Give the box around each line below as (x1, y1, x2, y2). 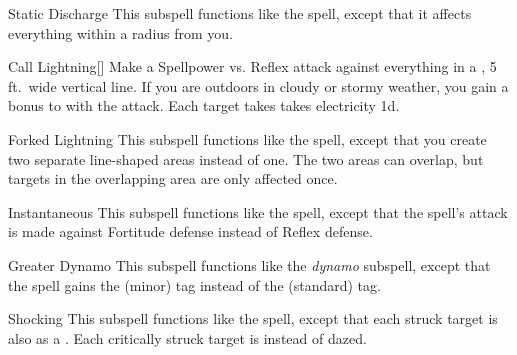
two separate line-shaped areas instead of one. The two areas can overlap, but (8, 148, 484, 169)
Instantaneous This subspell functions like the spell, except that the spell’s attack (8, 201, 508, 222)
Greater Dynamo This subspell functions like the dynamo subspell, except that (8, 254, 491, 275)
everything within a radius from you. (8, 22, 234, 43)
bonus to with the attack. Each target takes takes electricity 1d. (8, 95, 400, 116)
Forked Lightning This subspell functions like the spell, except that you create (8, 128, 487, 149)
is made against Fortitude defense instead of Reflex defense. (8, 221, 373, 242)
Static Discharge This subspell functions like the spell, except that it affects (8, 3, 472, 23)
